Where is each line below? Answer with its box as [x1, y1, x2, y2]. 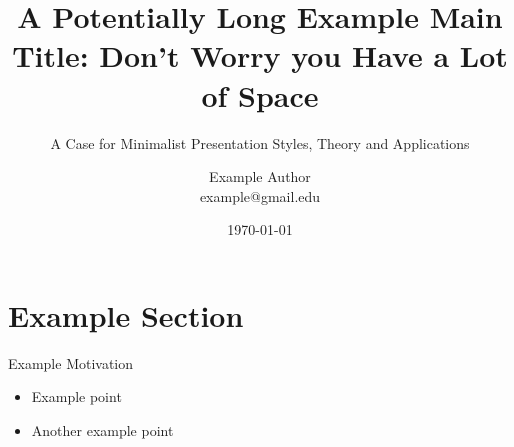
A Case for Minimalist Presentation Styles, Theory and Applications [50, 132, 470, 153]
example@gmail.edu [199, 185, 321, 206]
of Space [201, 74, 319, 115]
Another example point [31, 420, 174, 440]
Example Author [209, 166, 311, 187]
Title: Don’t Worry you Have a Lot [12, 35, 508, 76]
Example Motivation [8, 352, 134, 373]
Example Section [8, 294, 244, 335]
